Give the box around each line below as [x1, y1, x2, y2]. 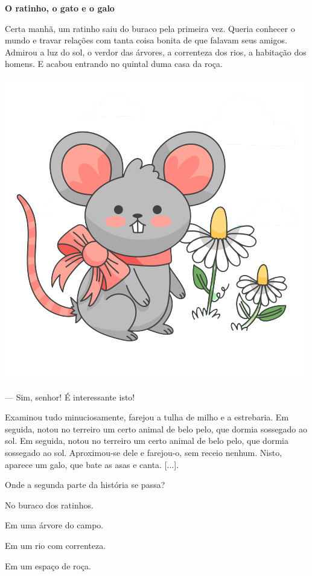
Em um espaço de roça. [5, 559, 92, 572]
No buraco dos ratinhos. [5, 498, 94, 511]
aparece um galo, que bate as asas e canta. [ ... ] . [5, 458, 179, 470]
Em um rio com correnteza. [5, 539, 106, 551]
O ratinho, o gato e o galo [5, 2, 115, 14]
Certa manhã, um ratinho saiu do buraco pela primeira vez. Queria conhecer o [5, 22, 295, 34]
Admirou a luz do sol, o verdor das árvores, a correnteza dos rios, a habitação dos [5, 45, 307, 58]
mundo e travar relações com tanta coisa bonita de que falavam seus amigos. [5, 34, 287, 46]
